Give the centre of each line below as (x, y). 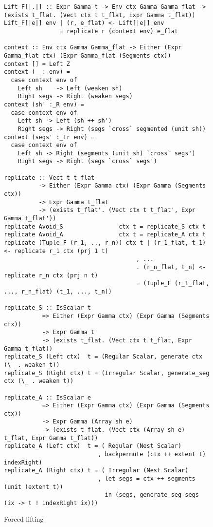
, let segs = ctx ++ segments (147, 479)
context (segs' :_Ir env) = (49, 137)
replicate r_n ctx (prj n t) (51, 275)
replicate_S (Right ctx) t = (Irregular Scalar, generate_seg (107, 373)
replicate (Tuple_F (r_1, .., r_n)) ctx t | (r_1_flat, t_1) (105, 243)
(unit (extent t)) (34, 487)
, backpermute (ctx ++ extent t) (152, 454)
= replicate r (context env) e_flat (119, 31)
